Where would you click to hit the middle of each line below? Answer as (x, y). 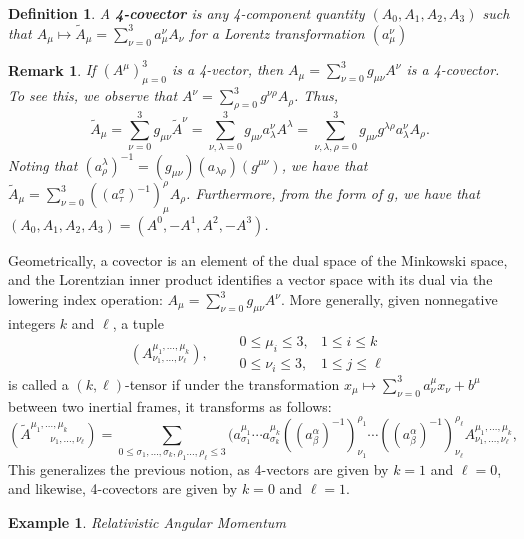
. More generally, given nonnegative (389, 299)
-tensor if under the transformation (232, 383)
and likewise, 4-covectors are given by (123, 488)
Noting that (43, 164)
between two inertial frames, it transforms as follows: (170, 405)
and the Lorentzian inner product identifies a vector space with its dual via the (250, 279)
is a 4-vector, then (227, 69)
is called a (38, 383)
